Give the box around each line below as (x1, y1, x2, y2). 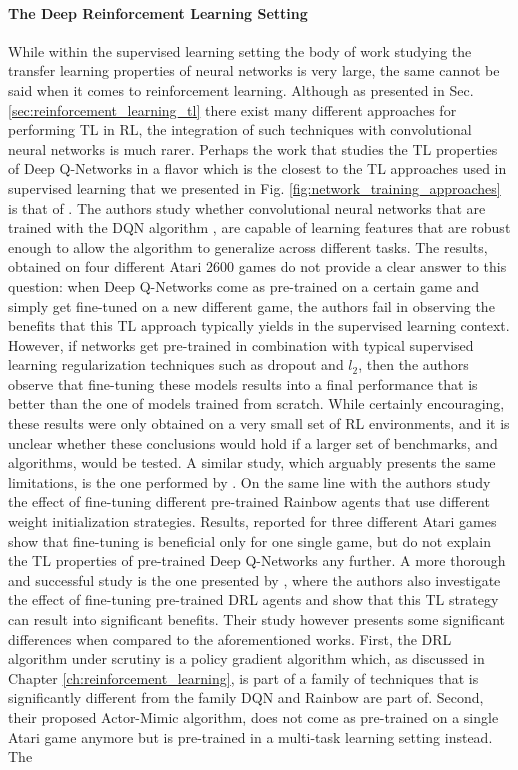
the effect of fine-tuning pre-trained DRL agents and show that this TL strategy (8, 589, 499, 610)
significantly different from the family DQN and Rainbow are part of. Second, (8, 687, 484, 708)
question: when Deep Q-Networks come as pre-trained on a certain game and (8, 275, 480, 296)
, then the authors (358, 354, 469, 375)
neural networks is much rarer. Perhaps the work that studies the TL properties (8, 138, 498, 159)
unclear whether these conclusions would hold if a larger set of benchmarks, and (8, 432, 498, 453)
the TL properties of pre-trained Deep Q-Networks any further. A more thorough (8, 550, 506, 571)
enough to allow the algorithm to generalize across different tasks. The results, (8, 236, 488, 257)
